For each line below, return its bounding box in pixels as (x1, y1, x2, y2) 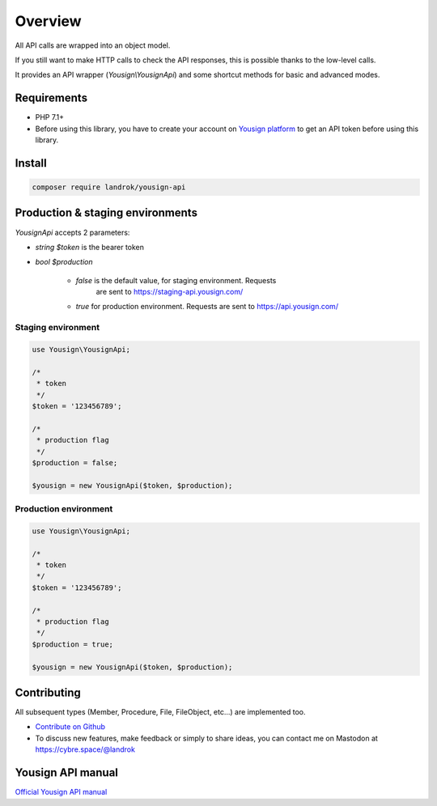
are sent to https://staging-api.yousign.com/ (95, 287, 244, 297)
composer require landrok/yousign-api (32, 183, 186, 192)
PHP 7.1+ (35, 112, 65, 122)
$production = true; (32, 639, 113, 649)
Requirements (15, 91, 88, 105)
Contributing (15, 685, 81, 699)
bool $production (35, 257, 93, 267)
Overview (15, 12, 82, 30)
